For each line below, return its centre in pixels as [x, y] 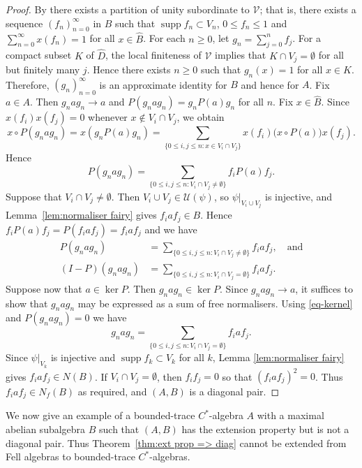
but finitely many [43, 70]
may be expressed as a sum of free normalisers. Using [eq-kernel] [215, 303]
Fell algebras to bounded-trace [70, 456]
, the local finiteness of [153, 55]
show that [27, 303]
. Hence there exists [129, 70]
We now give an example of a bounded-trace [100, 415]
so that [237, 376]
